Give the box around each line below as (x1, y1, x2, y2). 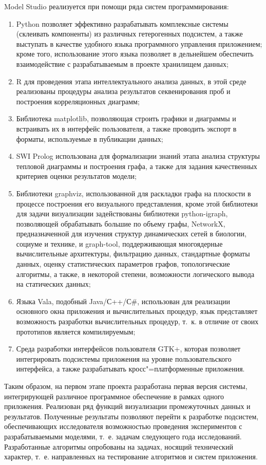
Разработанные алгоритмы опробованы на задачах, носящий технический (4, 441, 233, 452)
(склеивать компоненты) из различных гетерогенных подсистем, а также (16, 28, 243, 39)
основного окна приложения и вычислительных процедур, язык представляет (16, 306, 258, 317)
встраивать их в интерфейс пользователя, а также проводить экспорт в (16, 123, 237, 134)
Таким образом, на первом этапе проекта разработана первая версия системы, (4, 381, 248, 391)
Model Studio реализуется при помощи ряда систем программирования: (4, 1, 229, 11)
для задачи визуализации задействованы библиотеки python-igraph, (16, 208, 228, 219)
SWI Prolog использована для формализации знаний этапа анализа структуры (16, 151, 260, 161)
